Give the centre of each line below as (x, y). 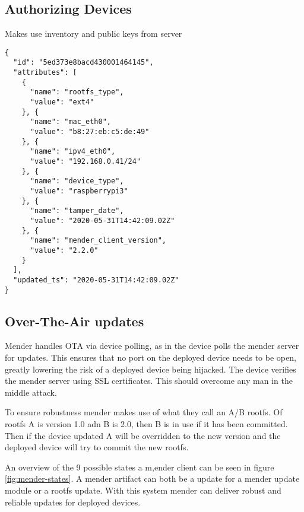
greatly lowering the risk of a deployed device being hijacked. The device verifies (151, 369)
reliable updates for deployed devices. (73, 502)
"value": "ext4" (62, 102)
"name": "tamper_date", (77, 211)
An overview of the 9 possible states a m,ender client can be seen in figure (140, 467)
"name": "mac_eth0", (70, 122)
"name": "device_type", (77, 181)
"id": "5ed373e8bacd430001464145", (83, 63)
